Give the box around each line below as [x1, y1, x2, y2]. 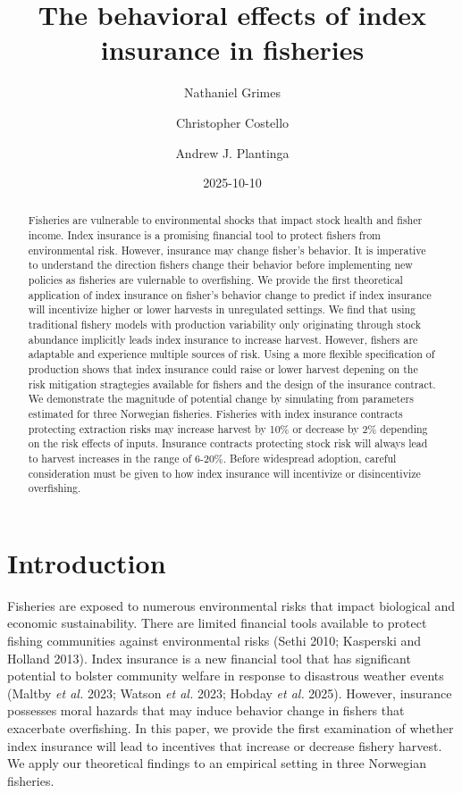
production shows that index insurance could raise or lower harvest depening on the [28, 362, 418, 377]
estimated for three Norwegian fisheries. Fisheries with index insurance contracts [28, 406, 403, 422]
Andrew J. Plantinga [175, 143, 290, 162]
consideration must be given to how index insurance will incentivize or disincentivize [28, 465, 421, 480]
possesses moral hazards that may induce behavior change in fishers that [7, 701, 405, 720]
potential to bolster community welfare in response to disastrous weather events [7, 666, 444, 685]
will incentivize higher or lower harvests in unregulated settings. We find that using [28, 302, 416, 317]
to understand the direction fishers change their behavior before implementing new [28, 257, 413, 272]
